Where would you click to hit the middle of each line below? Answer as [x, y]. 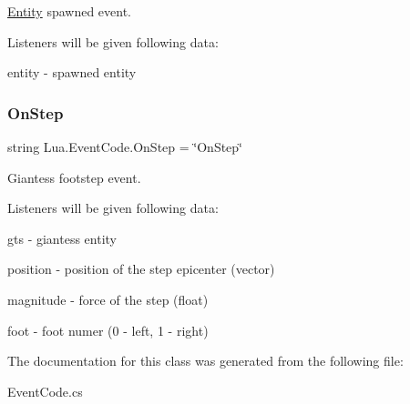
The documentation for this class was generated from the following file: [205, 361]
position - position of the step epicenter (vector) [141, 269]
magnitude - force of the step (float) [108, 299]
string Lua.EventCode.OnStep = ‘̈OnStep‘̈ [125, 146]
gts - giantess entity [62, 238]
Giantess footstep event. [74, 177]
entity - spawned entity [72, 72]
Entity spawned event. [70, 11]
